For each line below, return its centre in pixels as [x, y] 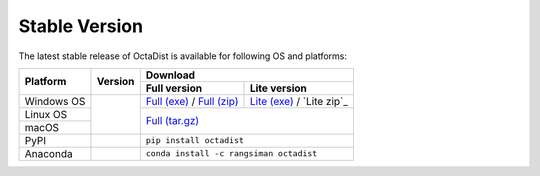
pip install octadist [195, 140]
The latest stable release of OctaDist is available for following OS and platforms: [183, 56]
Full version [174, 88]
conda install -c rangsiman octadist [231, 153]
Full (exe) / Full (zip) [192, 101]
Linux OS [46, 114]
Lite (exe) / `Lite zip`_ [299, 101]
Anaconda [49, 153]
